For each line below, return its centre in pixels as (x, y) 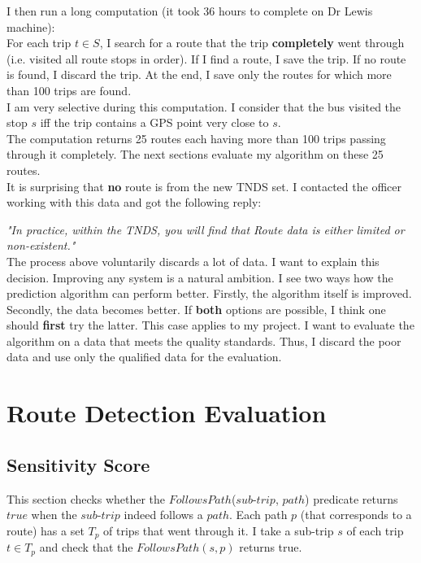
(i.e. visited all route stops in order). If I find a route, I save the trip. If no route (206, 58)
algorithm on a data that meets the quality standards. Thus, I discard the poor (204, 340)
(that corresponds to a (356, 515)
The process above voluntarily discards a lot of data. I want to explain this (193, 261)
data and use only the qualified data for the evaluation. (144, 357)
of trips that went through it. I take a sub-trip (219, 530)
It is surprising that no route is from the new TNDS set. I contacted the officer (204, 186)
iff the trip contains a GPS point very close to (154, 122)
